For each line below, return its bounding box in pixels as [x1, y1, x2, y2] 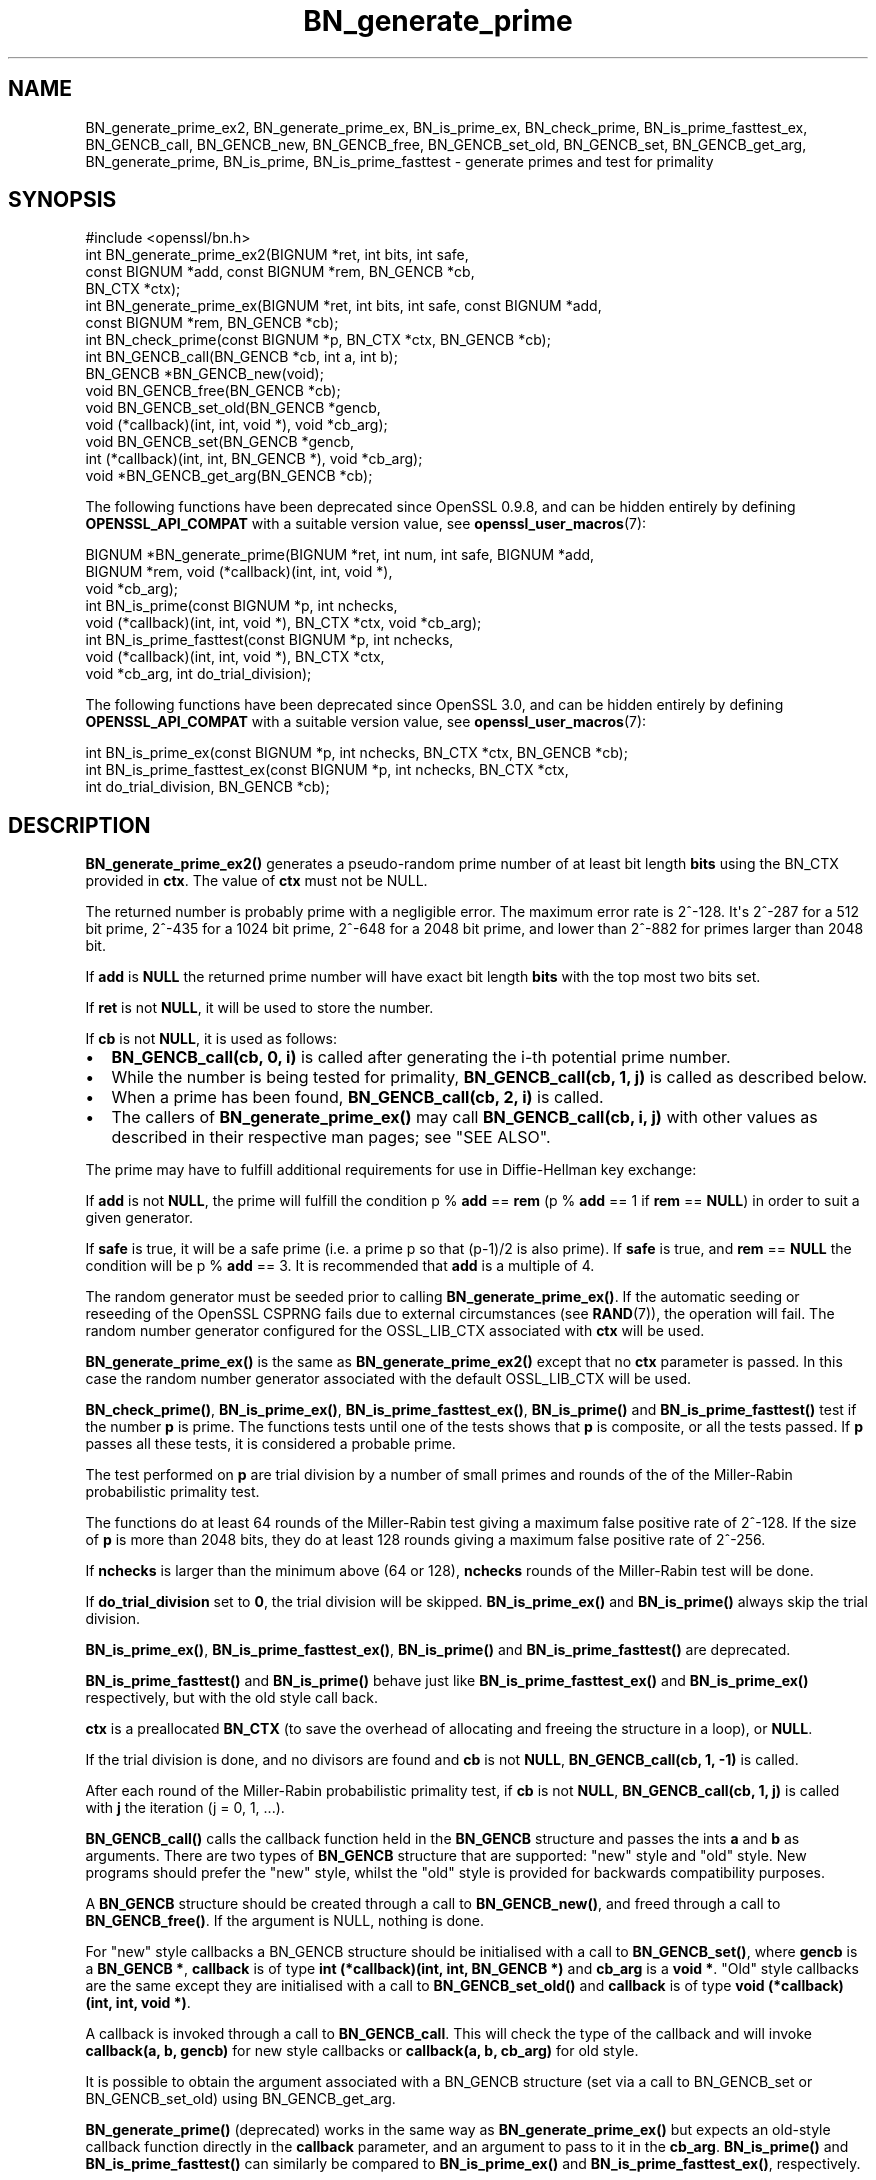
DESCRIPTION [8, 812, 151, 838]
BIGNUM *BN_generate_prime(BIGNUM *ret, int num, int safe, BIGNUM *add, [85, 546, 595, 564]
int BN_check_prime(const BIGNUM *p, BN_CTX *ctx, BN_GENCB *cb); [85, 331, 551, 349]
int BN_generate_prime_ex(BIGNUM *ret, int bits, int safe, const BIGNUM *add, [85, 297, 602, 315]
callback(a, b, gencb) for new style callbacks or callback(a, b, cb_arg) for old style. [85, 2042, 639, 2060]
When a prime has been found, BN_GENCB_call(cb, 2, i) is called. [111, 1087, 604, 1108]
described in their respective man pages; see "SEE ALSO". [111, 1127, 551, 1148]
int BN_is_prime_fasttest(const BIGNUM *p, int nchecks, [85, 631, 454, 649]
